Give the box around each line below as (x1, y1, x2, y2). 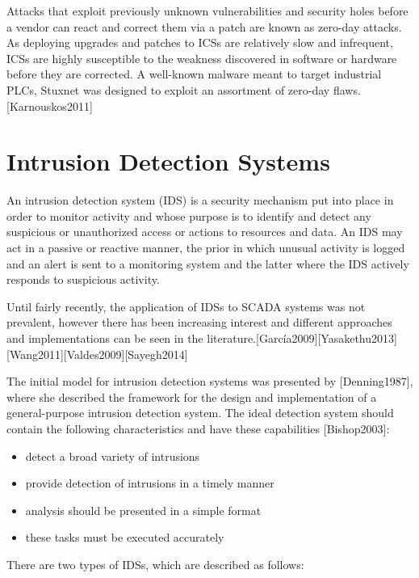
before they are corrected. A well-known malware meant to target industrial (6, 65, 382, 82)
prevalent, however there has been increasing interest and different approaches (6, 314, 392, 331)
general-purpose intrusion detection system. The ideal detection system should (6, 404, 394, 421)
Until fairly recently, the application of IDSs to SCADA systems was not (6, 297, 366, 314)
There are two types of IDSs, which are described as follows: (6, 555, 304, 572)
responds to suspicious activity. (6, 271, 160, 288)
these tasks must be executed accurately (25, 529, 224, 546)
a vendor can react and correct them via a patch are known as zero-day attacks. (6, 18, 402, 35)
